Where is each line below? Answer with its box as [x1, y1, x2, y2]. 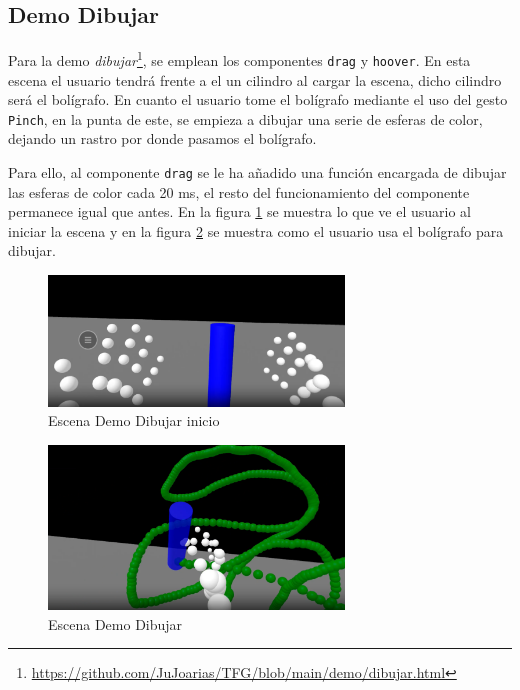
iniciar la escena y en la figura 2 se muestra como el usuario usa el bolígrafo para [8, 220, 504, 241]
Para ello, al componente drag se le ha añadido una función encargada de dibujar [8, 161, 507, 182]
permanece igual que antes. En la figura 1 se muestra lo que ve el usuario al [8, 201, 472, 222]
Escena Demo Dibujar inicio [48, 410, 220, 431]
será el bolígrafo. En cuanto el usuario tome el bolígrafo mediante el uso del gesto [8, 89, 508, 110]
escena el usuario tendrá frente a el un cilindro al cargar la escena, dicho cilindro [8, 69, 502, 90]
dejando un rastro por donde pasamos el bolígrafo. [8, 128, 317, 149]
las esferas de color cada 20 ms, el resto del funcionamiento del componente [8, 181, 470, 202]
